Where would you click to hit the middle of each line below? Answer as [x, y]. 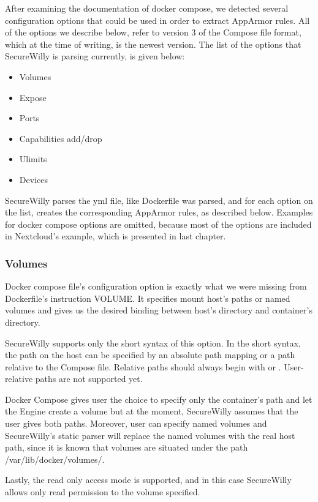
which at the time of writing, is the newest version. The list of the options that [153, 44]
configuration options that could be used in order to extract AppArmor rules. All [157, 20]
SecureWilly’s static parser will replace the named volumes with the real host [150, 435]
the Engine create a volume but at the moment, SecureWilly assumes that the [152, 411]
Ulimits [33, 159]
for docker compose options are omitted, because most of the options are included [158, 224]
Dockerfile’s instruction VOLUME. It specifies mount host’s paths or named [148, 298]
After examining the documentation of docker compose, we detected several [147, 8]
